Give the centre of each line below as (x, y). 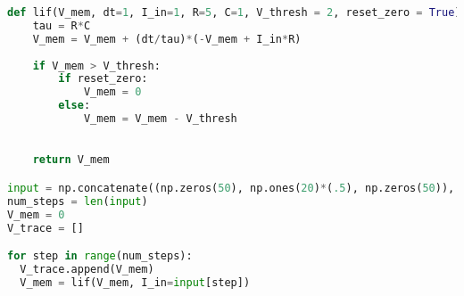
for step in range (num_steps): (100, 256)
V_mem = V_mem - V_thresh (160, 119)
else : (75, 106)
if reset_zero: (103, 79)
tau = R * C (62, 25)
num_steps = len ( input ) (78, 201)
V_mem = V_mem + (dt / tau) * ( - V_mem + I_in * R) (167, 39)
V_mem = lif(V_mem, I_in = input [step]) (135, 282)
